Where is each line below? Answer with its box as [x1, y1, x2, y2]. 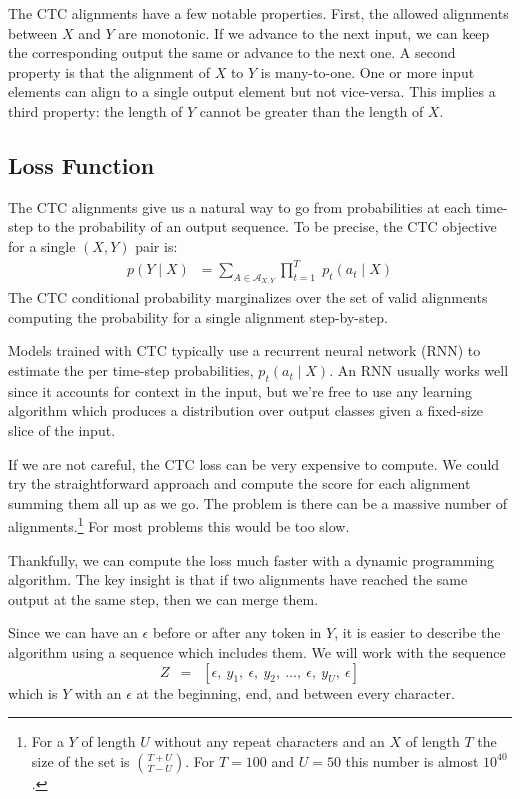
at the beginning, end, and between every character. [136, 682, 455, 703]
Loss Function [8, 149, 155, 180]
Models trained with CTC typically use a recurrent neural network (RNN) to [8, 340, 481, 361]
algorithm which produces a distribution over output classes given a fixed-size [8, 400, 484, 421]
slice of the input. [8, 420, 116, 441]
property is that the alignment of [8, 61, 211, 82]
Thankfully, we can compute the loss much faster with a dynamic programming [8, 549, 495, 570]
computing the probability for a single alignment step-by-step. [8, 306, 388, 327]
